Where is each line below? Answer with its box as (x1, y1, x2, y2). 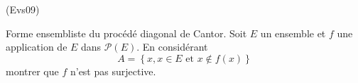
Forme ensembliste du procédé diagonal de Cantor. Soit (6, 25, 247, 40)
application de (6, 39, 67, 54)
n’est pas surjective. (70, 63, 156, 78)
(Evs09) (6, 2, 40, 16)
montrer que (6, 63, 59, 78)
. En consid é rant (136, 39, 208, 54)
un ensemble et (260, 25, 326, 40)
